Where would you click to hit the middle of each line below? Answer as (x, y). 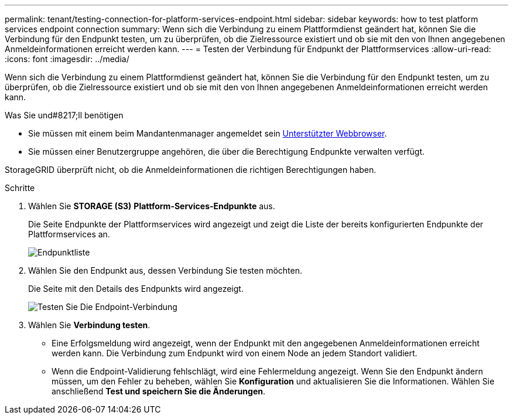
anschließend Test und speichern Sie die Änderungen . (158, 391)
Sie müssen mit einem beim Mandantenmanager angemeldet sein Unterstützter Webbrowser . (208, 133)
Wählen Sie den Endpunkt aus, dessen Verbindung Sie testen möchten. (165, 270)
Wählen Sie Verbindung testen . (89, 325)
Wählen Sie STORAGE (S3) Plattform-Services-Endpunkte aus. (152, 206)
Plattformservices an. (69, 234)
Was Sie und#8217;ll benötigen (64, 115)
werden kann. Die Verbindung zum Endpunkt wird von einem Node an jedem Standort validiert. (235, 353)
